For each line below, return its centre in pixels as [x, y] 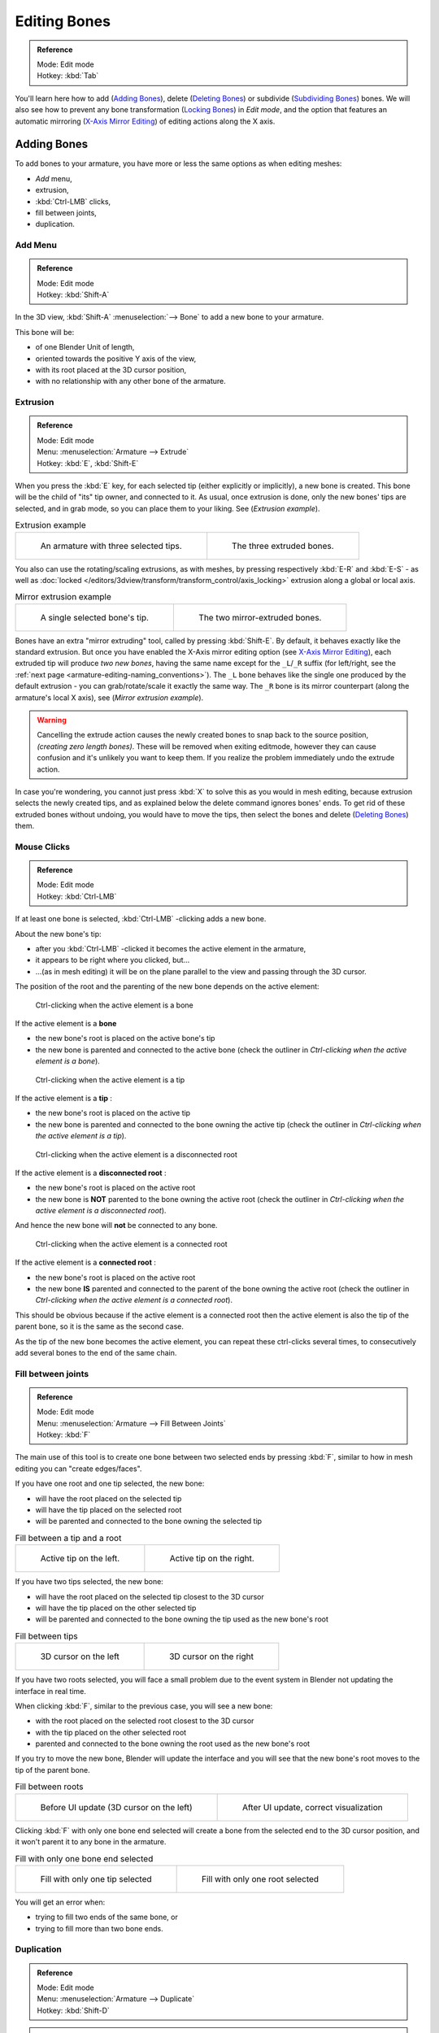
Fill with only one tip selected [96, 1878]
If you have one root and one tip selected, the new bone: [110, 1483]
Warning [52, 720]
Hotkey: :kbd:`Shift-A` [73, 295]
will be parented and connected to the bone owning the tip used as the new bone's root [182, 1619]
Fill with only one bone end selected [84, 1858]
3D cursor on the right [211, 1656]
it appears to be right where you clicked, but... [113, 960]
